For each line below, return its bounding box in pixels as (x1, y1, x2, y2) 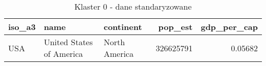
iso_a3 (8, 21, 36, 32)
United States (43, 36, 93, 48)
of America (43, 48, 83, 59)
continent (103, 21, 142, 32)
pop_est (158, 21, 193, 32)
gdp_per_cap (201, 21, 258, 32)
